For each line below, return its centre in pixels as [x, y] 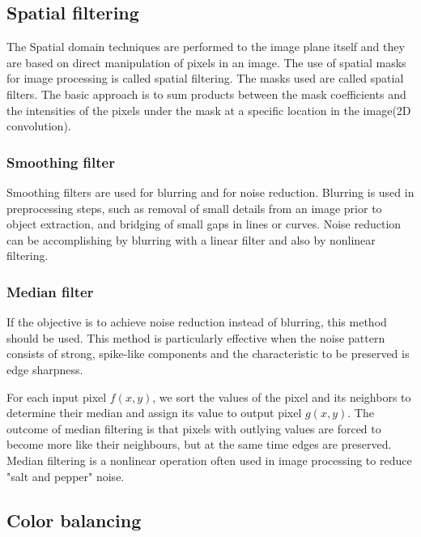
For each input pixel [57, 396]
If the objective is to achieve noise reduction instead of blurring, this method [197, 322]
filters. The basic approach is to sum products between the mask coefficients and [206, 94]
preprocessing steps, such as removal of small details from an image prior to [194, 208]
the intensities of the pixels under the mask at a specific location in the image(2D [209, 110]
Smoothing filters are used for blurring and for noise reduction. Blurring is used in [210, 192]
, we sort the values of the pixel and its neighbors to [282, 396]
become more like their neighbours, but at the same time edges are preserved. [199, 444]
